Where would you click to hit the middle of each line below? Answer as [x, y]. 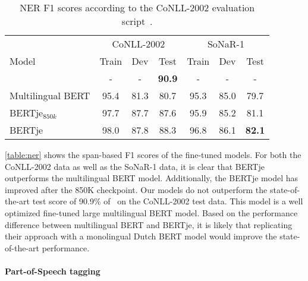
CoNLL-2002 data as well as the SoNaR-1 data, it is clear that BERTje [135, 166]
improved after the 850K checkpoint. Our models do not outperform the [136, 189]
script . [137, 21]
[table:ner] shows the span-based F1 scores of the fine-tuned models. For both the [153, 154]
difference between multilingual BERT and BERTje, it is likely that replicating [149, 224]
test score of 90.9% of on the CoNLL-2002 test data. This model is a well [168, 201]
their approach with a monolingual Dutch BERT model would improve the [141, 236]
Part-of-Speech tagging [53, 271]
